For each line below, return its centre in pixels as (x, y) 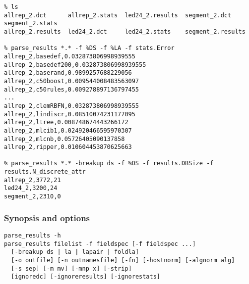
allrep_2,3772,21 (32, 180)
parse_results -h (32, 235)
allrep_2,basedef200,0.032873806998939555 (75, 65)
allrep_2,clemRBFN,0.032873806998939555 (72, 106)
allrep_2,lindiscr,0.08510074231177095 (70, 114)
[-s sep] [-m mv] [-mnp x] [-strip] (71, 268)
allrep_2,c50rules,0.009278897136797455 (72, 89)
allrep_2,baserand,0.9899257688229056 (68, 73)
